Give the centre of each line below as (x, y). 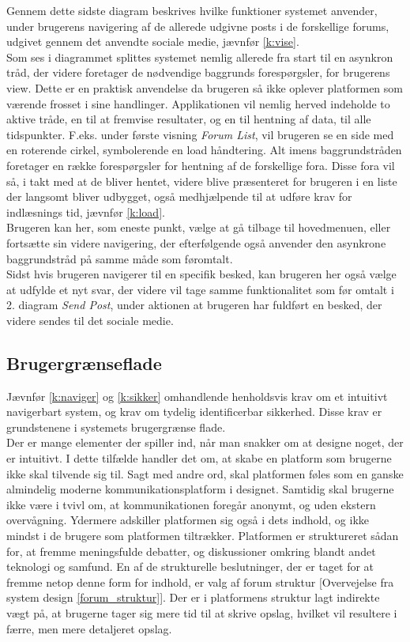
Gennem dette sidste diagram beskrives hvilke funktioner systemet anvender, (192, 10)
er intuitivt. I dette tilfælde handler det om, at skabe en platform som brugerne (199, 458)
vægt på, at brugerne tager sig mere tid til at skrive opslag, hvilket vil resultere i (202, 612)
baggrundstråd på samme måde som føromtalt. (120, 258)
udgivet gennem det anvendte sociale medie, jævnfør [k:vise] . (153, 42)
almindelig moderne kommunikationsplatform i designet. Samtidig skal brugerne (200, 489)
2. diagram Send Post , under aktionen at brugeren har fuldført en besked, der (194, 305)
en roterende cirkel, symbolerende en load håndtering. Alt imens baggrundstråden (204, 150)
